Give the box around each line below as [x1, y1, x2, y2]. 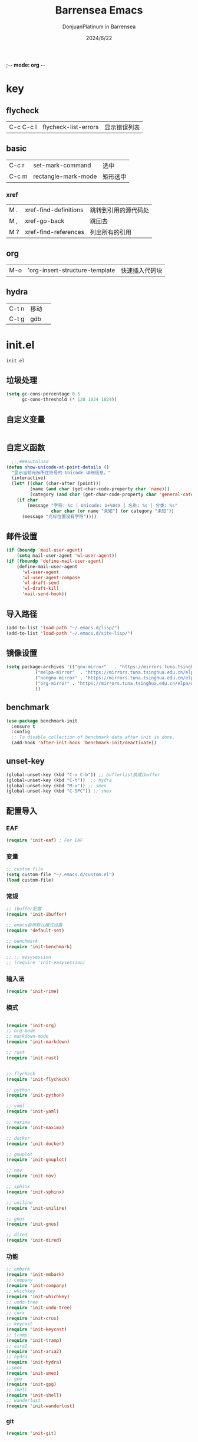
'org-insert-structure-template [27, 266, 115, 274]
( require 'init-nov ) [6, 1173, 57, 1179]
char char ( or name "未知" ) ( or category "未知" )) [51, 508, 174, 514]
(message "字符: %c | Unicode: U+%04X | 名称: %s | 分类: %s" [27, 502, 178, 509]
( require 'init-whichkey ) [6, 1293, 70, 1299]
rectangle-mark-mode [33, 172, 97, 180]
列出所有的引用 [90, 228, 131, 236]
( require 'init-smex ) [6, 1371, 60, 1377]
